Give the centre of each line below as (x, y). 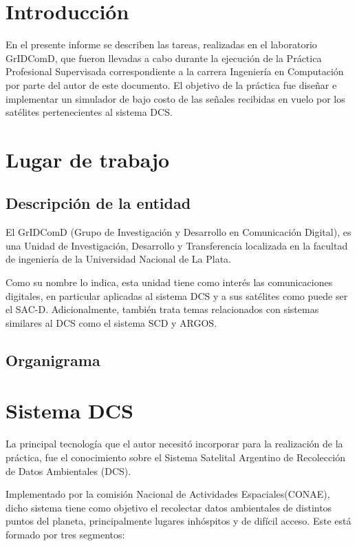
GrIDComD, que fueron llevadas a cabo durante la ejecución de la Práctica (164, 58)
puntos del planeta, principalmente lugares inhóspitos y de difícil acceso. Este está (178, 521)
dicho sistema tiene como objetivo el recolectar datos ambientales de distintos (169, 507)
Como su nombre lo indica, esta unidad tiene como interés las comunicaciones (169, 282)
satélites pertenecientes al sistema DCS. (89, 112)
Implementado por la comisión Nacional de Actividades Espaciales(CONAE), (168, 494)
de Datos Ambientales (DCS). (68, 471)
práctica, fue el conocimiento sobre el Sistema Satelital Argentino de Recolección (175, 457)
